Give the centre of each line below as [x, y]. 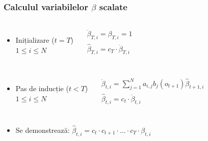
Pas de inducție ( [42, 88]
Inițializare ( [35, 40]
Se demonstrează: [43, 130]
